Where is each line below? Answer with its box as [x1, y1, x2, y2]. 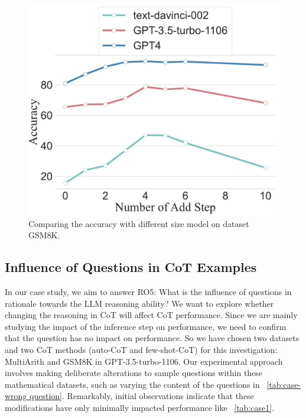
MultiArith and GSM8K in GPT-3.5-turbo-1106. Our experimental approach [5, 355, 283, 367]
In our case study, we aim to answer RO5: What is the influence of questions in [5, 286, 292, 298]
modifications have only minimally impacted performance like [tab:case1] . [5, 401, 275, 414]
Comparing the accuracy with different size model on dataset [28, 217, 249, 229]
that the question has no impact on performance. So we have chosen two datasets [5, 332, 300, 344]
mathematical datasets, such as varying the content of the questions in [5, 378, 260, 390]
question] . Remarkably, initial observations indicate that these [30, 390, 254, 402]
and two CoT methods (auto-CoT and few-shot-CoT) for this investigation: [5, 344, 278, 356]
